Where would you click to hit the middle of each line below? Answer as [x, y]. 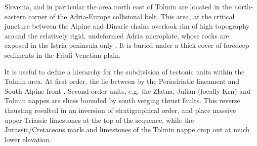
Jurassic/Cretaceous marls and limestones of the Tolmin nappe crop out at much [127, 129]
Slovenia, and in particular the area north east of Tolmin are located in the [118, 6]
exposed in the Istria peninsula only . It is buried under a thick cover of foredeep [127, 45]
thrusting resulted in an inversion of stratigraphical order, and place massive [120, 110]
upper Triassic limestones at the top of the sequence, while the [99, 120]
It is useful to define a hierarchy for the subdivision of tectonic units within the [125, 71]
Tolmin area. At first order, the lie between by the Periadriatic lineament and [122, 81]
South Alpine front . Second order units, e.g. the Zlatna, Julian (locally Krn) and [128, 91]
